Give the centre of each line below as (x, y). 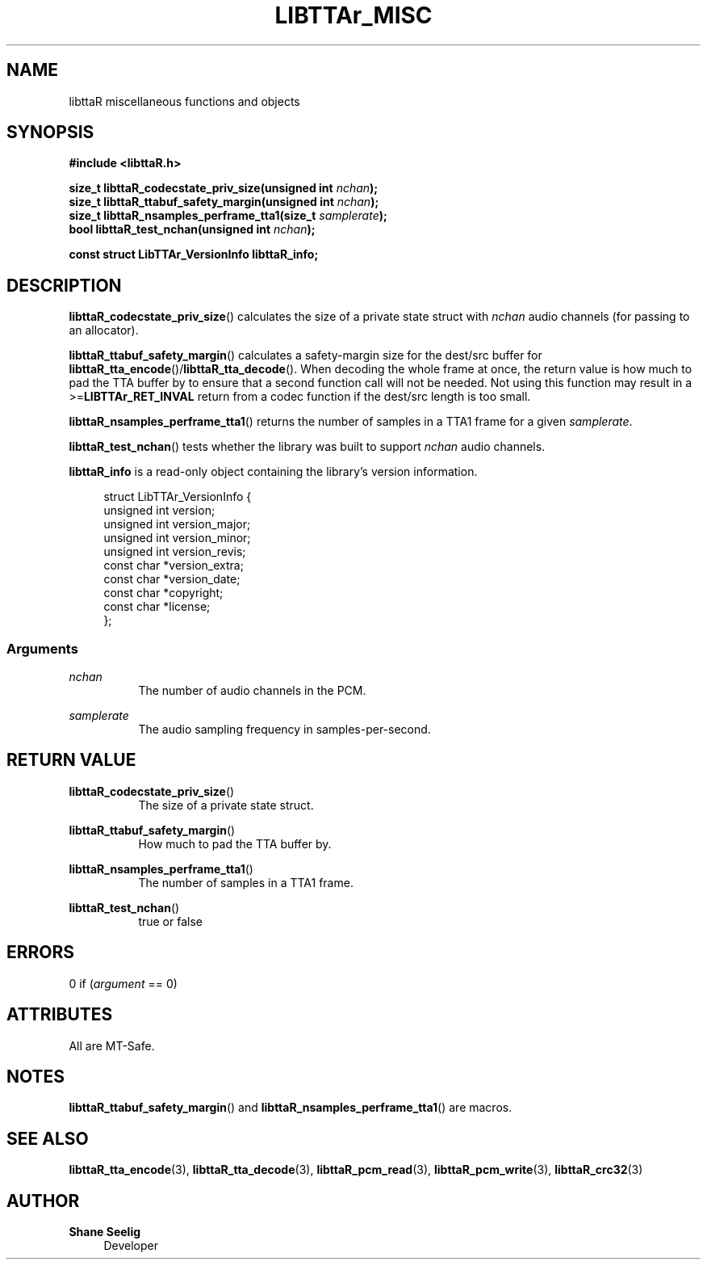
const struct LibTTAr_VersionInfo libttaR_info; (194, 254)
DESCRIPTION (64, 285)
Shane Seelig (105, 1232)
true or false (170, 921)
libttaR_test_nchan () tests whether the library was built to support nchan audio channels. (307, 447)
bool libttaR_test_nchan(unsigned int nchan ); (192, 229)
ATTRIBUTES (60, 1015)
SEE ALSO (48, 1138)
